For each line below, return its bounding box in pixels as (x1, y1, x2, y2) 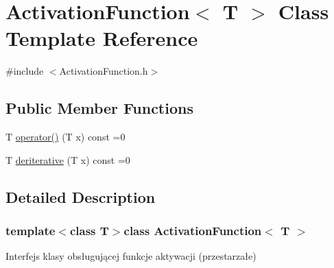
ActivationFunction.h (59, 64, 148, 78)
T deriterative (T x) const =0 (5, 152, 130, 167)
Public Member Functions (5, 97, 193, 119)
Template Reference (5, 24, 198, 52)
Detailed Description (5, 186, 156, 207)
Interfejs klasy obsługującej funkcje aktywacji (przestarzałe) (5, 249, 257, 263)
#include (5, 64, 44, 78)
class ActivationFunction (123, 222, 262, 239)
